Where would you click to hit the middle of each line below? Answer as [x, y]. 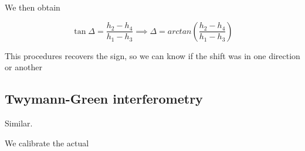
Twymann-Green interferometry [104, 99]
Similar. [19, 123]
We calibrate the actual [47, 143]
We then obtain [33, 7]
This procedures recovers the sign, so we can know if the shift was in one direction [152, 55]
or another [23, 67]
